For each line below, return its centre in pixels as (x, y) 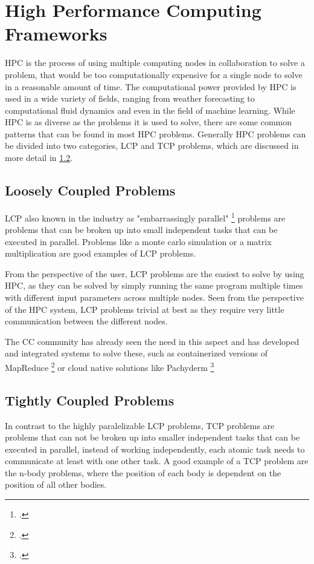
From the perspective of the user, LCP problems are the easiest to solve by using (155, 273)
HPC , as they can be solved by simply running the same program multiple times (154, 285)
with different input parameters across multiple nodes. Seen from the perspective (154, 297)
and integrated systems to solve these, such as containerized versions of (136, 353)
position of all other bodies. (56, 484)
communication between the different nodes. (86, 321)
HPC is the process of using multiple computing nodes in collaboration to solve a (155, 63)
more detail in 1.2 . (39, 158)
